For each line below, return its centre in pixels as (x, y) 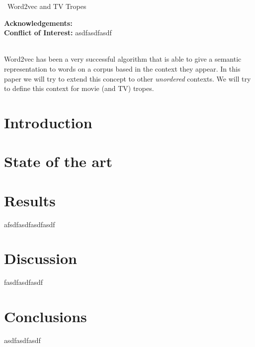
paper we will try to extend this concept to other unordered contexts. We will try (127, 78)
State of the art (58, 161)
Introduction (48, 122)
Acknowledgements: (38, 23)
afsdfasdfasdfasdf (30, 224)
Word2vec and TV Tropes (47, 6)
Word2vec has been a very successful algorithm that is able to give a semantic (123, 59)
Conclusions (45, 316)
